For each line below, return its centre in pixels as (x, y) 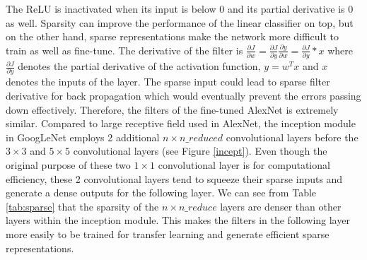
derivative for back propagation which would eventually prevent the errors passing (183, 95)
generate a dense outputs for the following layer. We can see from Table (161, 193)
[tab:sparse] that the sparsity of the (82, 206)
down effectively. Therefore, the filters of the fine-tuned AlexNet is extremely (172, 109)
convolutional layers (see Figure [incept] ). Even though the (200, 151)
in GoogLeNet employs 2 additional (83, 137)
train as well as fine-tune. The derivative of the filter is (124, 50)
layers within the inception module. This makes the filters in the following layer (178, 220)
